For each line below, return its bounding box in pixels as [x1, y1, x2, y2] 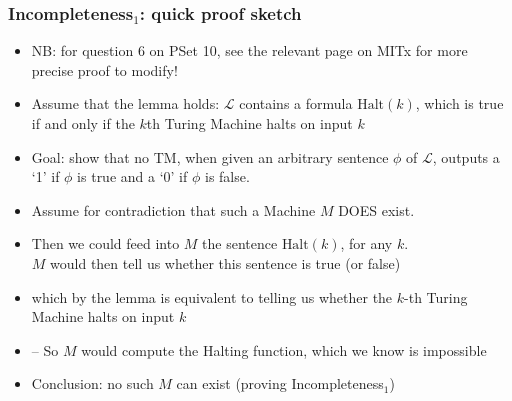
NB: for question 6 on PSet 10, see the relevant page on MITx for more [31, 40, 468, 61]
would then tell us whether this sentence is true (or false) [50, 252, 401, 273]
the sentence [202, 233, 278, 254]
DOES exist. [338, 199, 415, 220]
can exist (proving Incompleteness [176, 373, 384, 394]
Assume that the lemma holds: [31, 93, 220, 114]
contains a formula [239, 93, 353, 114]
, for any [340, 233, 393, 254]
